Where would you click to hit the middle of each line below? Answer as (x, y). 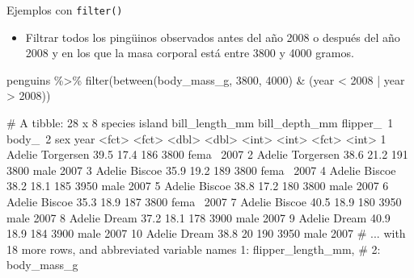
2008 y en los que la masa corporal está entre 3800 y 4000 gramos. (190, 53)
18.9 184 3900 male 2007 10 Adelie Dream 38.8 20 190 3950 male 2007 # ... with (206, 233)
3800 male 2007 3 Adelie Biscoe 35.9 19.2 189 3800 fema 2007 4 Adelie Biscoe (201, 170)
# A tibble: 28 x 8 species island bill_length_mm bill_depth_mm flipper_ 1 (200, 123)
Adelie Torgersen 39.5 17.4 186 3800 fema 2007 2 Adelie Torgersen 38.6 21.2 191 (207, 154)
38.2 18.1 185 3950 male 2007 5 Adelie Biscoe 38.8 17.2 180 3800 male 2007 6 (198, 186)
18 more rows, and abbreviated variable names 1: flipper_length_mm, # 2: (194, 249)
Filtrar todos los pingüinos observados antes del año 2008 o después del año (213, 37)
